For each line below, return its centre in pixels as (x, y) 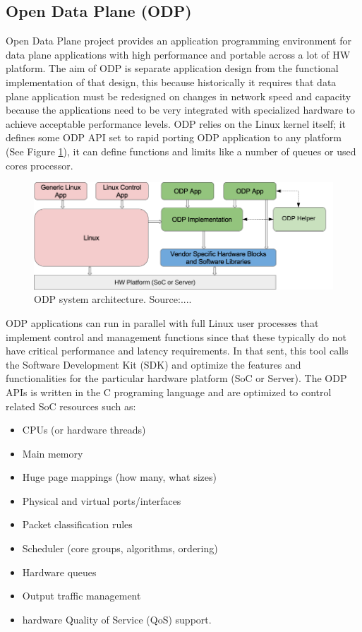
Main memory (53, 453)
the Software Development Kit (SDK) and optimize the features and (153, 364)
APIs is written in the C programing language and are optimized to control (169, 392)
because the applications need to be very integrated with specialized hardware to (181, 110)
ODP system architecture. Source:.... (113, 299)
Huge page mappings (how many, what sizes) (119, 477)
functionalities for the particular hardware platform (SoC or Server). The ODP (176, 378)
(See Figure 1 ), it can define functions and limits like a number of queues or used (181, 151)
